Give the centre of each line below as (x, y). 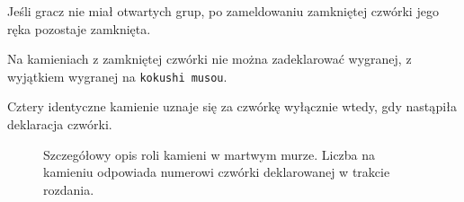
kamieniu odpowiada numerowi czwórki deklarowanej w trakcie (217, 172)
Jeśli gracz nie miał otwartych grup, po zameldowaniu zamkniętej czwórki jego (223, 11)
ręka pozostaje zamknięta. (79, 28)
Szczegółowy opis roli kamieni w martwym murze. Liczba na (210, 154)
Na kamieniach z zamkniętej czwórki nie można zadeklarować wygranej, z (210, 59)
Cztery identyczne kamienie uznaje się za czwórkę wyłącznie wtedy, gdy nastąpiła (232, 106)
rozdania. (69, 189)
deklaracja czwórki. (60, 124)
